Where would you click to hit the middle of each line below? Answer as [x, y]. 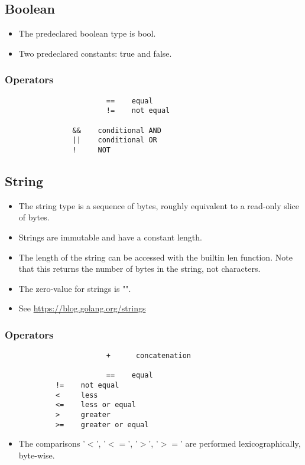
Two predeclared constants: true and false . [95, 53]
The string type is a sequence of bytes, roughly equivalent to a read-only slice [159, 205]
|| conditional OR [115, 140]
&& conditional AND [117, 130]
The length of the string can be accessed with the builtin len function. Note [155, 257]
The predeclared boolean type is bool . [87, 33]
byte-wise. [37, 455]
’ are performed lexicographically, [240, 443]
